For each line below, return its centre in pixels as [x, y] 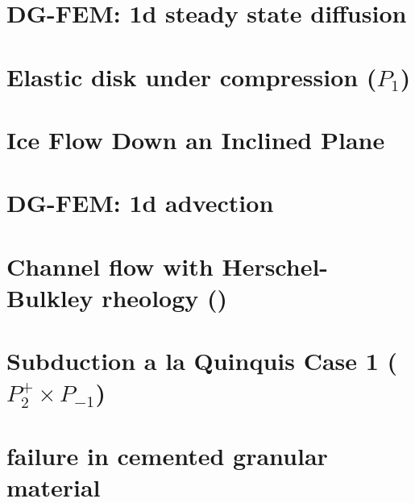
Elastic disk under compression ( [192, 76]
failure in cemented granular [167, 455]
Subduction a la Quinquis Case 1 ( [202, 361]
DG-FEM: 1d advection [140, 203]
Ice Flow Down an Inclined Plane [196, 139]
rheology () [165, 297]
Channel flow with [110, 266]
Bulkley [50, 297]
